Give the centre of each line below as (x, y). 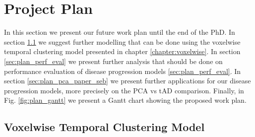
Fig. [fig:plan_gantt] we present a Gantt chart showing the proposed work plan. (125, 100)
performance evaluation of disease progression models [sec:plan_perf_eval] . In (123, 71)
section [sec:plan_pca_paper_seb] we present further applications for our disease (127, 81)
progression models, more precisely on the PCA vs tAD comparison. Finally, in (124, 90)
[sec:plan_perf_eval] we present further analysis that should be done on (113, 61)
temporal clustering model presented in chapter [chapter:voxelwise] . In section (122, 51)
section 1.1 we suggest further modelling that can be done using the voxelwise (122, 41)
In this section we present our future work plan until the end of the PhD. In (120, 32)
